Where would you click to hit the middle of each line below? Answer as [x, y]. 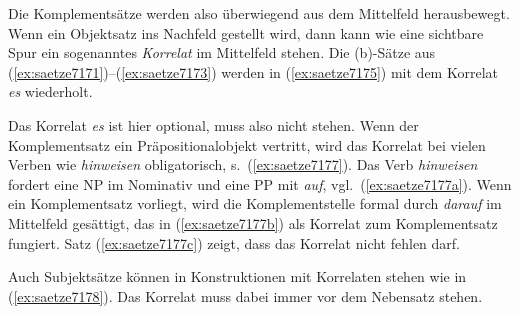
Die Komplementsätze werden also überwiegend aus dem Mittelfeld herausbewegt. [259, 13]
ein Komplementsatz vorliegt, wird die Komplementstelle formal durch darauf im [255, 203]
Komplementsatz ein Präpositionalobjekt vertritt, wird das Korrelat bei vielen [247, 144]
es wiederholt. [50, 91]
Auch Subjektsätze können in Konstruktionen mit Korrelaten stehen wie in [237, 276]
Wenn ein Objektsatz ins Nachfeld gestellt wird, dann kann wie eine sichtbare [246, 32]
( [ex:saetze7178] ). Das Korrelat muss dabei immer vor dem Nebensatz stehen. [245, 295]
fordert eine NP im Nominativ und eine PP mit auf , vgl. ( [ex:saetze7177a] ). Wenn [260, 183]
